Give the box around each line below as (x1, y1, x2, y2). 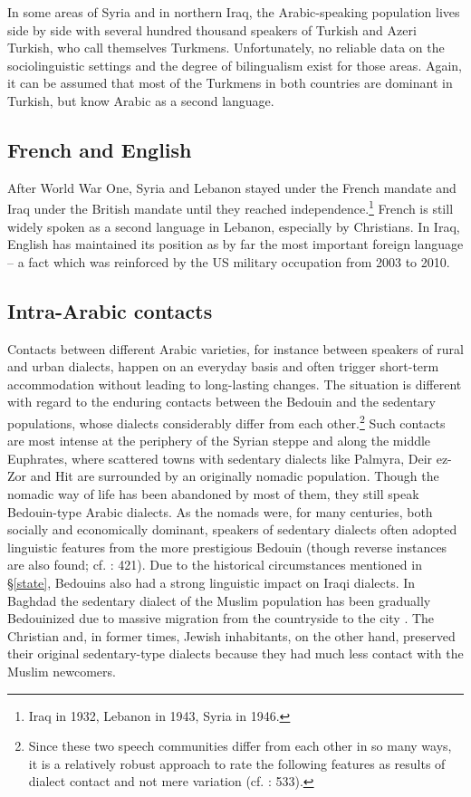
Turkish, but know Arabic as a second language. (7, 91, 274, 110)
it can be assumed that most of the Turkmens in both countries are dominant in (7, 73, 453, 92)
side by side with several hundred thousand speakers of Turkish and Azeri (7, 20, 417, 39)
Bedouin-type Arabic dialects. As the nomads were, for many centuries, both (7, 502, 433, 521)
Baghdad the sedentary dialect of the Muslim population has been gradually (7, 591, 431, 610)
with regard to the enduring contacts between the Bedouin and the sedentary (7, 392, 437, 411)
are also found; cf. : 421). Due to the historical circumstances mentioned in (7, 555, 422, 574)
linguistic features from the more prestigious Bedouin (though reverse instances (7, 537, 447, 556)
